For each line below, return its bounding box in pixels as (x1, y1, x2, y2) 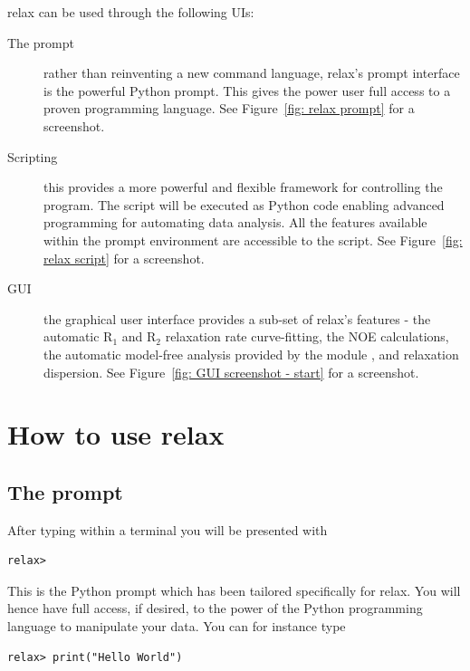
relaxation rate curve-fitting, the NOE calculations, (165, 327, 449, 346)
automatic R (43, 327, 113, 346)
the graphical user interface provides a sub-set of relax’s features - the (43, 309, 431, 328)
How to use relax (7, 416, 225, 453)
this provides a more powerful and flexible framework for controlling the (43, 177, 443, 197)
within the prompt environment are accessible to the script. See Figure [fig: (43, 230, 463, 249)
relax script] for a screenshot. (43, 248, 205, 267)
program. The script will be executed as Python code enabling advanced (43, 195, 445, 214)
